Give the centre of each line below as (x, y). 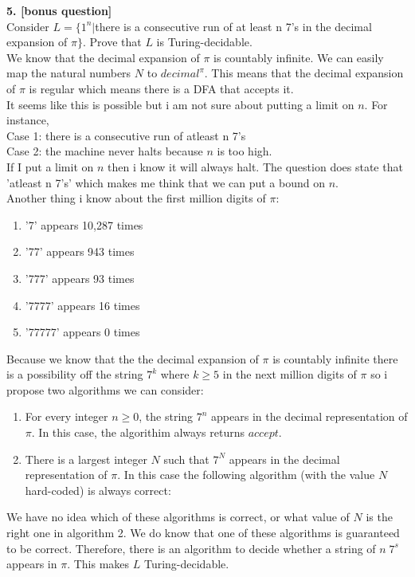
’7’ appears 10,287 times (84, 224)
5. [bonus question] (59, 10)
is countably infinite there (335, 358)
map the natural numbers (69, 73)
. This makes (98, 564)
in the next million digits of (290, 374)
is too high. (245, 151)
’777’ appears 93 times (80, 278)
